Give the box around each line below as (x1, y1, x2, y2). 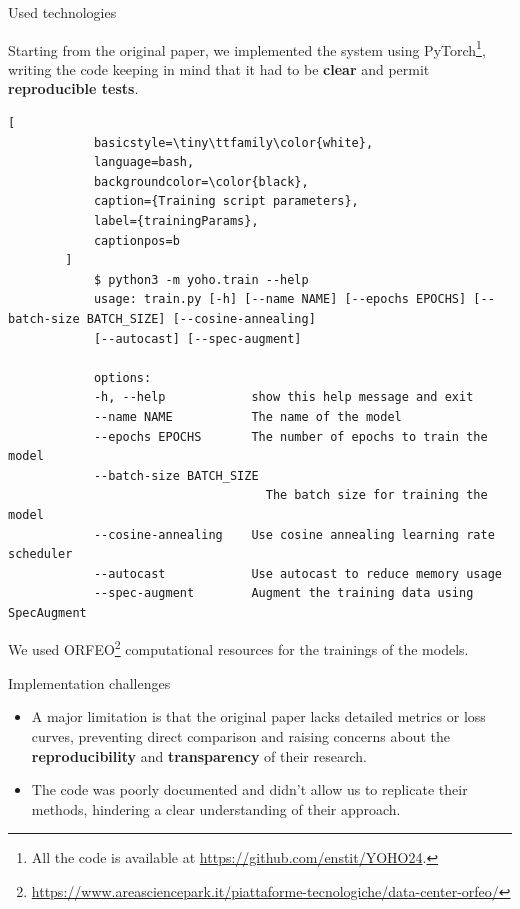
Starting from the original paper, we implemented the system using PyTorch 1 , (8, 36, 486, 60)
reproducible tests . (8, 78, 139, 99)
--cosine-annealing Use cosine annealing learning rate (93, 527, 495, 542)
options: (93, 370, 152, 385)
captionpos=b (93, 233, 180, 248)
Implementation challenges (8, 672, 171, 693)
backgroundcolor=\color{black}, (93, 174, 309, 189)
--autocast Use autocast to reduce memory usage (93, 566, 502, 581)
